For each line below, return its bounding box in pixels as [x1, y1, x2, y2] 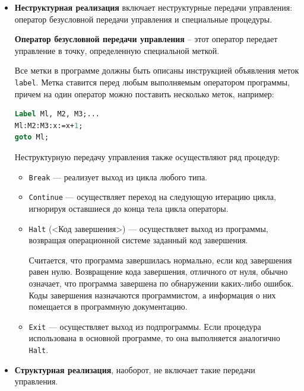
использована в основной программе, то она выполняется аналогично [28, 332, 280, 344]
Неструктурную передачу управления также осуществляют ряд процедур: [14, 151, 280, 163]
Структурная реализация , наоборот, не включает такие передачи [14, 363, 255, 376]
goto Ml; [14, 133, 49, 142]
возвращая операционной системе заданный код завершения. [28, 234, 248, 246]
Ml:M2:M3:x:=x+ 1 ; [14, 121, 83, 130]
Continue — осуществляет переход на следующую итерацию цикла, [28, 190, 276, 203]
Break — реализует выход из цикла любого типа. [28, 170, 207, 183]
